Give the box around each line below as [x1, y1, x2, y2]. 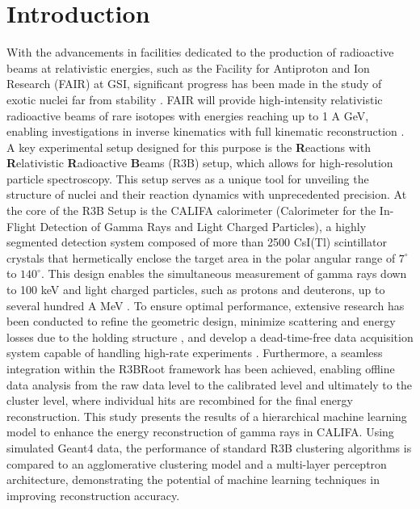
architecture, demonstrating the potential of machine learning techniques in [6, 471, 380, 488]
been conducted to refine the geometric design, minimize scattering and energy [6, 313, 396, 330]
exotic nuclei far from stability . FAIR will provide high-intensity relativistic [6, 90, 383, 107]
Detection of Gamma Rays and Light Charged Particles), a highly [40, 217, 367, 234]
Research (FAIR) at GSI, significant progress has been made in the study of [6, 75, 382, 92]
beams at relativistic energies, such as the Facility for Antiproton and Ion [6, 59, 370, 76]
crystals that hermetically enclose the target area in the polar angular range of [6, 249, 396, 266]
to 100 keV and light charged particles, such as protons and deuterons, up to [6, 281, 385, 298]
